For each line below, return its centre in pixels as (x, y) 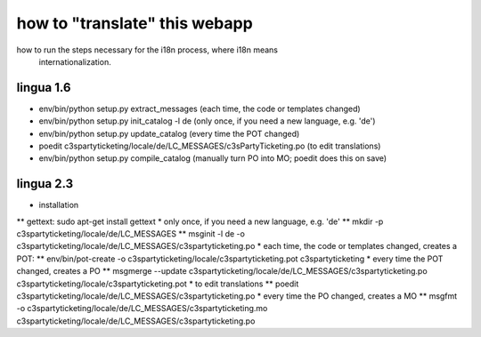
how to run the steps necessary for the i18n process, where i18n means (147, 50)
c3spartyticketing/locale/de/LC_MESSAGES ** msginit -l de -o (130, 234)
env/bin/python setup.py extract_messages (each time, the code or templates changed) (200, 108)
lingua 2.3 (45, 184)
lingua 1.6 (44, 88)
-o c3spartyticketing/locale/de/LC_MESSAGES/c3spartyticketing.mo (142, 309)
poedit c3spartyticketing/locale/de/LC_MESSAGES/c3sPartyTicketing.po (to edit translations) (210, 146)
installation (59, 205)
